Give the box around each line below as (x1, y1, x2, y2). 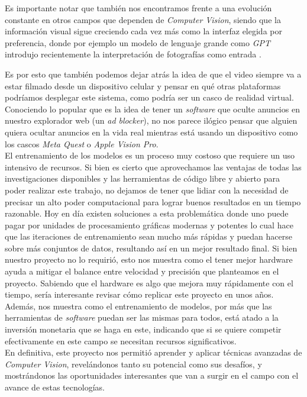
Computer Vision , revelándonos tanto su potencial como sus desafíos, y (5, 357, 262, 370)
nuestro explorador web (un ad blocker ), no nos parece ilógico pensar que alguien (5, 114, 298, 127)
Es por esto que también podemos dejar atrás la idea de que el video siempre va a (5, 67, 302, 80)
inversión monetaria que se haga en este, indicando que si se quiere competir (5, 323, 282, 335)
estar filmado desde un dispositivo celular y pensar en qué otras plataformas (5, 79, 281, 92)
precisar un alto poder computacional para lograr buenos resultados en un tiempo (5, 195, 301, 208)
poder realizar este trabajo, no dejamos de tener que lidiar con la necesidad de (5, 183, 289, 196)
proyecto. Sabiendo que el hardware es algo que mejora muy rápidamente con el (5, 276, 293, 289)
